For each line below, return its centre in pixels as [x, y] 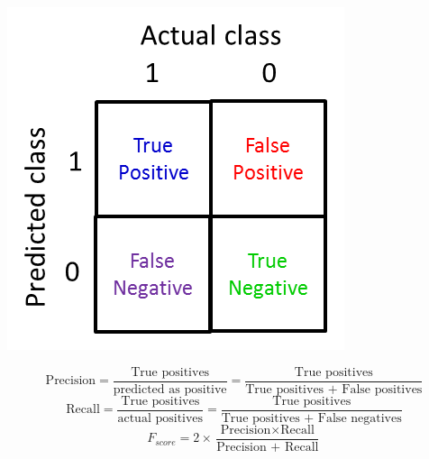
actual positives [160, 418]
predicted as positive [170, 389]
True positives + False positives [334, 389]
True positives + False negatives [311, 418]
